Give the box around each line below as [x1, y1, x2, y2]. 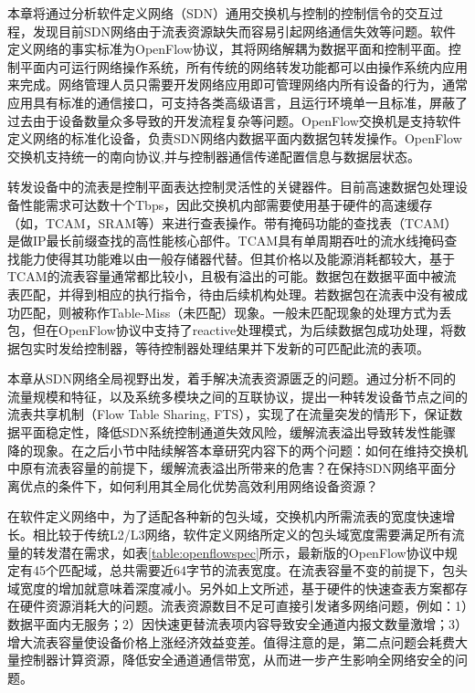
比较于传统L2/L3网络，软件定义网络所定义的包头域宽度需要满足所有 [45, 525, 452, 544]
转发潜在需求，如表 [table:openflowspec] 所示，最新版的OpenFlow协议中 [32, 542, 445, 562]
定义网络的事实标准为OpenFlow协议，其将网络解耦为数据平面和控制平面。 [7, 39, 449, 58]
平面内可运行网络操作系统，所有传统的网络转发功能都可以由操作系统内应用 [19, 57, 468, 76]
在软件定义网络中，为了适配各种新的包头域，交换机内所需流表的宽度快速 [7, 507, 442, 526]
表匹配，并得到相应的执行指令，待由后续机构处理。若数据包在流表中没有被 [7, 284, 455, 303]
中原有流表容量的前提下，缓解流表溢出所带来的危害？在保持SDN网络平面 [7, 458, 443, 478]
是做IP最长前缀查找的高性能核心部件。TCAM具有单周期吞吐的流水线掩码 [7, 231, 445, 250]
